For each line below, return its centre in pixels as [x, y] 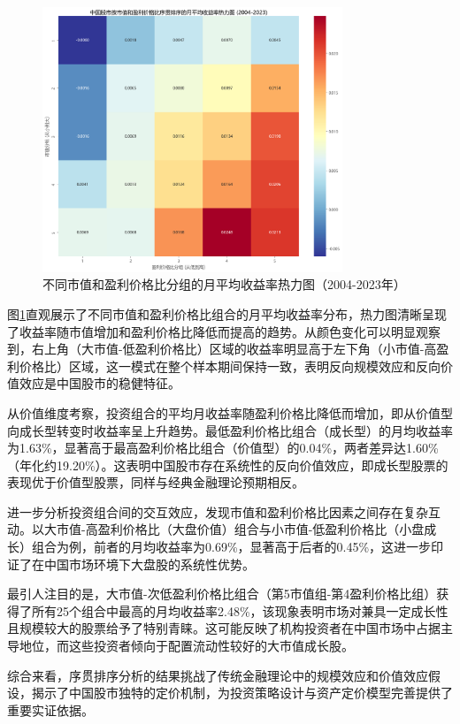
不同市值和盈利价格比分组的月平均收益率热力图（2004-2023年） [224, 284]
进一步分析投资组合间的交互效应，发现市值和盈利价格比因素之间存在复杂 [218, 511]
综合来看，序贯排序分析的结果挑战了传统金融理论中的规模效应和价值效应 [218, 675]
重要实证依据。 [50, 709]
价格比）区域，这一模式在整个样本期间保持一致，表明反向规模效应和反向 [230, 366]
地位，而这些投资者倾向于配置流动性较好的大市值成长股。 [186, 646]
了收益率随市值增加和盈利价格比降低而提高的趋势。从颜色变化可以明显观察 [224, 331]
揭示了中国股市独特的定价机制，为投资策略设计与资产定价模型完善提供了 [242, 693]
